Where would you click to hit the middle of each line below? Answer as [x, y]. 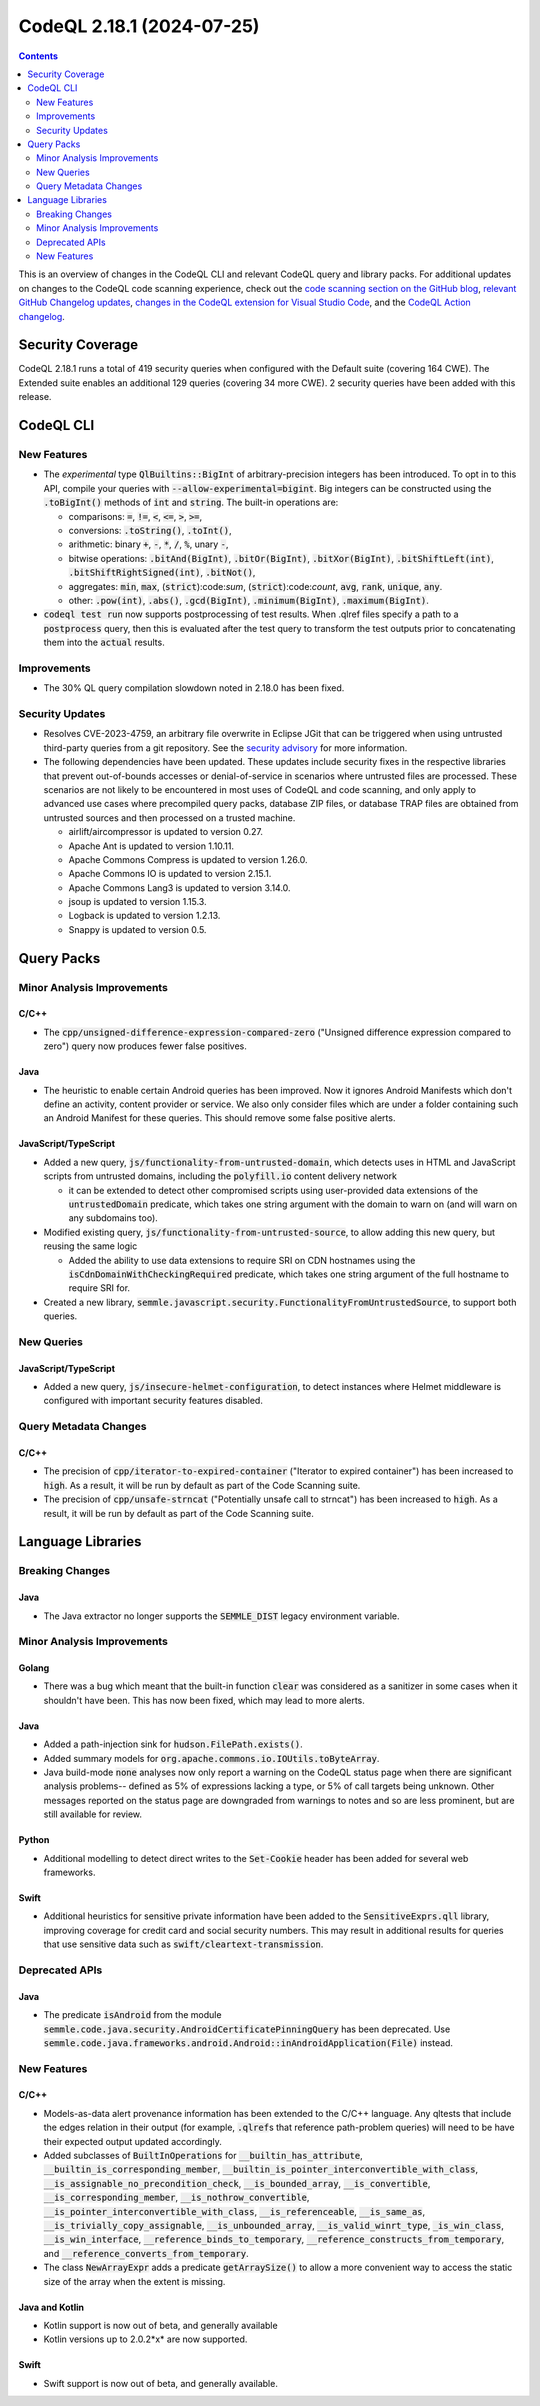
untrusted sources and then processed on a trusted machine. [169, 817]
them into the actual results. [104, 642]
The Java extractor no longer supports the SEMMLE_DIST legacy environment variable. [221, 1616]
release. [35, 397]
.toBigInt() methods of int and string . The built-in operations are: [191, 502]
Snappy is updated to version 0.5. [137, 929]
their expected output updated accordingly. [132, 2141]
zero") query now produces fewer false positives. [145, 1046]
